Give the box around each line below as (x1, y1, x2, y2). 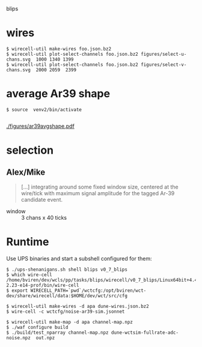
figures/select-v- (140, 61, 187, 68)
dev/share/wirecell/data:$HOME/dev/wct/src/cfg (6, 292, 128, 299)
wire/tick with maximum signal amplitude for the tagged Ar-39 (20, 189, 175, 197)
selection (6, 143, 54, 157)
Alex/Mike (6, 167, 46, 178)
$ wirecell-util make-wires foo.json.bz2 (6, 46, 112, 52)
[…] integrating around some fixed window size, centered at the (20, 183, 179, 190)
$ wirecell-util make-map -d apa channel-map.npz (6, 319, 133, 325)
